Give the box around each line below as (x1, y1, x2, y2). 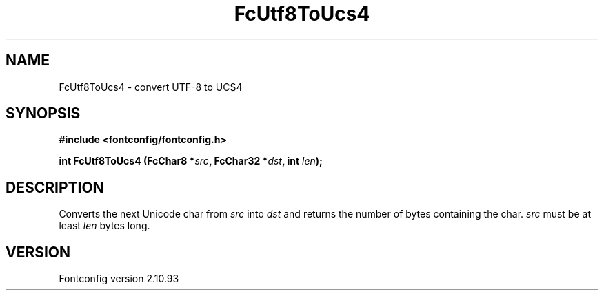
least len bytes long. (59, 220, 150, 232)
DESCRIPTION (6, 178, 104, 196)
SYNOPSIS (6, 105, 81, 123)
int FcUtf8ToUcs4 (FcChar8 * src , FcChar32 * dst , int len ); (59, 155, 323, 167)
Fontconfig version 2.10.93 (59, 273, 179, 285)
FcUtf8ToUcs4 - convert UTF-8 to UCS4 (59, 81, 243, 93)
